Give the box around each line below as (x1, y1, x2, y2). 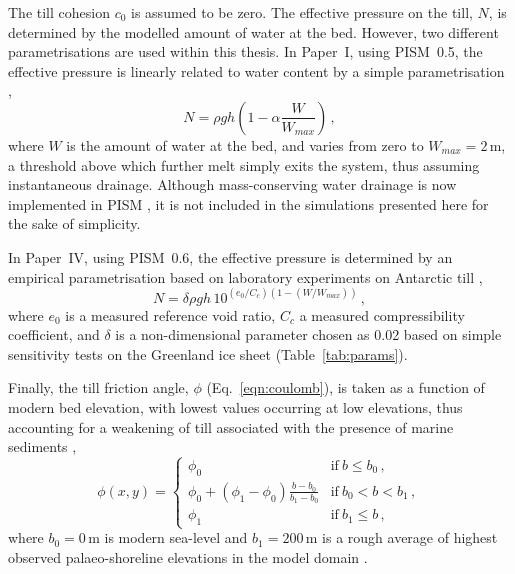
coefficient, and (8, 324, 100, 345)
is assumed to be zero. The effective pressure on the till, (131, 2, 473, 22)
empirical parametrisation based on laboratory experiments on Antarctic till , (8, 266, 483, 287)
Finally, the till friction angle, (8, 377, 189, 398)
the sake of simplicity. (8, 213, 141, 234)
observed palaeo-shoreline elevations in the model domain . (8, 546, 368, 567)
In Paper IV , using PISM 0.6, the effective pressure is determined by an (8, 246, 453, 267)
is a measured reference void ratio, (65, 304, 276, 325)
